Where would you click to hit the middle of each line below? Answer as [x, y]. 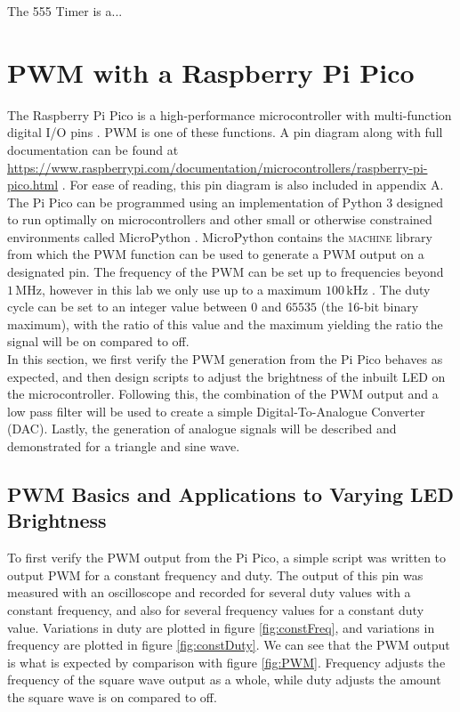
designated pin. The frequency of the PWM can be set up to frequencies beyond [226, 272]
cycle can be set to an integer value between [127, 307]
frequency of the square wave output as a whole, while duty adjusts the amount [224, 680]
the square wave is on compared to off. [112, 696]
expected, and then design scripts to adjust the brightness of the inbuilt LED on [226, 376]
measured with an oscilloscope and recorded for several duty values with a [209, 592]
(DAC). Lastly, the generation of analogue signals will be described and [202, 429]
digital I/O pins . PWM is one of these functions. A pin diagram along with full [225, 132]
